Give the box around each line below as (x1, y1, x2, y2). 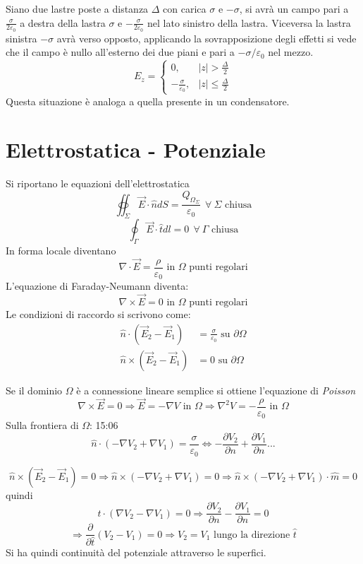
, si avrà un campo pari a (239, 1, 349, 16)
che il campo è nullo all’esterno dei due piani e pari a (6, 45, 235, 59)
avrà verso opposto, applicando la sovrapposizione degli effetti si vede (56, 30, 357, 45)
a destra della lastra (20, 15, 106, 30)
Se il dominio (6, 382, 63, 397)
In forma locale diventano (6, 243, 116, 258)
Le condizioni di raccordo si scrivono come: (6, 306, 191, 321)
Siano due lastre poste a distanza (6, 1, 149, 16)
